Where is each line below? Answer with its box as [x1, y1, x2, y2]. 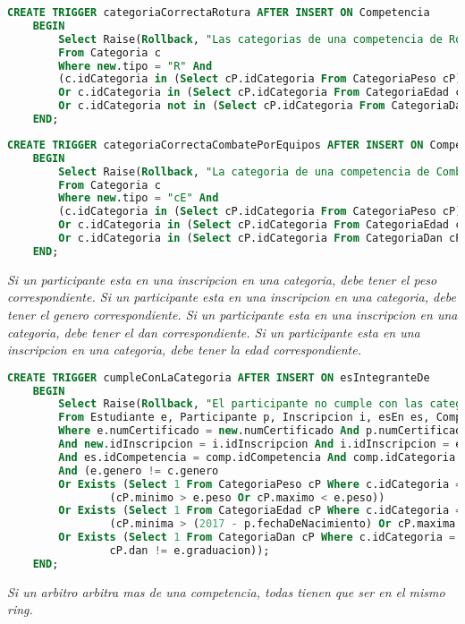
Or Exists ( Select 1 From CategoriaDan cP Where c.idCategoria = [58, 531, 456, 544]
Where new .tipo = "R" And [58, 59, 213, 73]
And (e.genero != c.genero [58, 464, 219, 477]
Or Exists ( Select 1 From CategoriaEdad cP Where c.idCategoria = [58, 504, 462, 517]
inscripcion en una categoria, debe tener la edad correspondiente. [7, 340, 361, 359]
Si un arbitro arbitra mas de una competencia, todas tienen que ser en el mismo [7, 582, 445, 601]
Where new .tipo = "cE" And [58, 192, 219, 205]
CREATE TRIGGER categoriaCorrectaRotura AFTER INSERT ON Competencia [7, 6, 430, 19]
